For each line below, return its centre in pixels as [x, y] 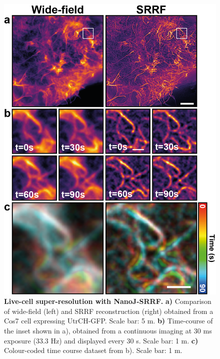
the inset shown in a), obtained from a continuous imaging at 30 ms [108, 331]
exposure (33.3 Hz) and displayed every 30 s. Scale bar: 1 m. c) [101, 340]
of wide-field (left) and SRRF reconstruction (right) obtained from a [109, 311]
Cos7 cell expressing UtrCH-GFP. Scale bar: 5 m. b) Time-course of [108, 321]
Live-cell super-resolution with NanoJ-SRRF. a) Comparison [108, 301]
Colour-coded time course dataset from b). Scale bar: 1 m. [93, 350]
